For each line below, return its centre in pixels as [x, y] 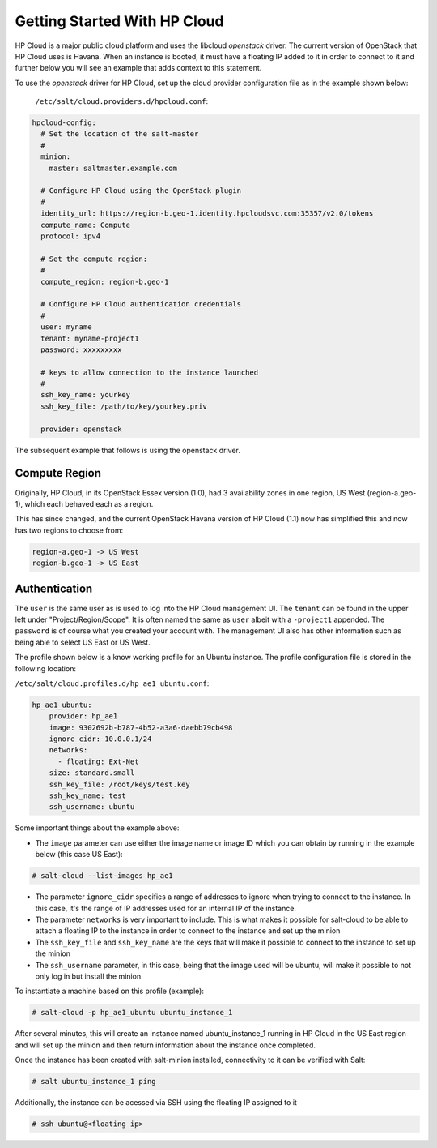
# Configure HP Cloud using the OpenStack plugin [141, 191]
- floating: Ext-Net [98, 761]
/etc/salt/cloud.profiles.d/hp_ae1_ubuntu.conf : [112, 683]
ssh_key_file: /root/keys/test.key [119, 784]
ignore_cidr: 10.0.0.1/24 [100, 739]
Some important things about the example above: [97, 828]
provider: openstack [81, 429]
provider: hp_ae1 [83, 716]
